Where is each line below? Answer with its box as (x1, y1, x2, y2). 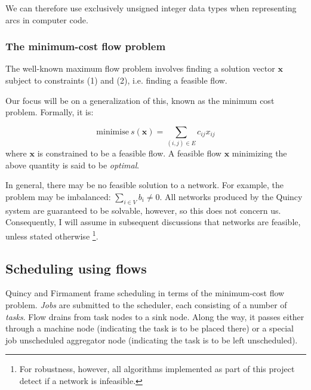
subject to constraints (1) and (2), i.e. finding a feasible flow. (5, 74, 227, 86)
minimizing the (232, 147, 287, 159)
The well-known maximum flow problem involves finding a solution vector (5, 62, 275, 75)
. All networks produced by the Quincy (159, 190, 303, 202)
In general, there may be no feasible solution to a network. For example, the (5, 179, 284, 191)
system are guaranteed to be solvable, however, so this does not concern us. (5, 204, 281, 216)
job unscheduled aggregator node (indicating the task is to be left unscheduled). (5, 333, 298, 346)
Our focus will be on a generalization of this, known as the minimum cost (5, 94, 275, 106)
